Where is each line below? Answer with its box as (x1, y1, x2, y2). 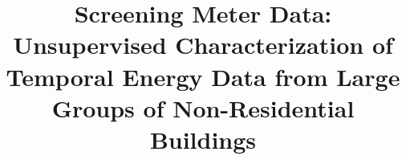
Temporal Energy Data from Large (6, 59, 400, 92)
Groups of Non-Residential (51, 91, 355, 124)
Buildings (149, 122, 257, 155)
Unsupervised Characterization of (13, 28, 393, 61)
